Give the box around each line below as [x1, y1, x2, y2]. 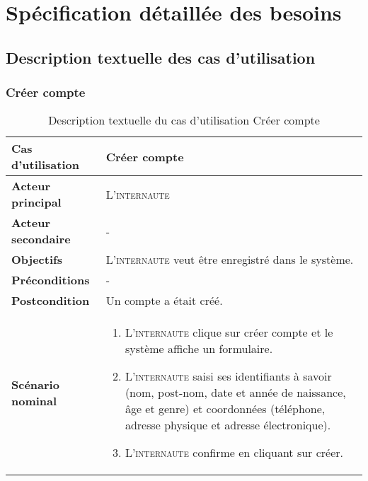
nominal [11, 392, 57, 409]
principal [11, 194, 62, 211]
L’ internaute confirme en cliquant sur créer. [125, 444, 344, 461]
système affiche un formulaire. [125, 340, 273, 357]
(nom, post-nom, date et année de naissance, [125, 384, 346, 401]
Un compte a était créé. [105, 292, 223, 309]
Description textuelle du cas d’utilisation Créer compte [48, 112, 320, 129]
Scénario [11, 376, 59, 393]
